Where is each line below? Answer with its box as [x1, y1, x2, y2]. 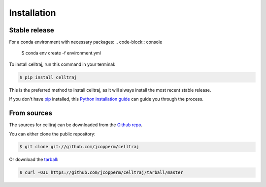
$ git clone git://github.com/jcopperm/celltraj [19, 144, 139, 150]
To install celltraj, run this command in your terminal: [9, 61, 116, 67]
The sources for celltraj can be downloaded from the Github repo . [9, 122, 143, 128]
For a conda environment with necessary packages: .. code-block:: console [9, 39, 163, 45]
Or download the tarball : [9, 157, 59, 162]
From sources [9, 109, 53, 117]
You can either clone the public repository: [9, 131, 96, 137]
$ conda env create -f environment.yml [21, 50, 101, 56]
